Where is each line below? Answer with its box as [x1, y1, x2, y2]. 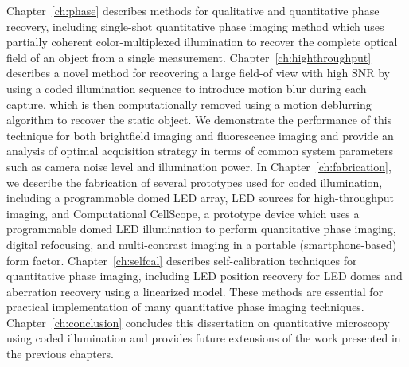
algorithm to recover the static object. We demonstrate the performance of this [6, 111, 392, 128]
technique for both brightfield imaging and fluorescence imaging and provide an [6, 127, 394, 143]
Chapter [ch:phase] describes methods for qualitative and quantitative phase [6, 2, 380, 18]
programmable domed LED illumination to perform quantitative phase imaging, [6, 221, 396, 237]
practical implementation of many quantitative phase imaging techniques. [6, 299, 364, 315]
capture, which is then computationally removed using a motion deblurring [6, 96, 372, 112]
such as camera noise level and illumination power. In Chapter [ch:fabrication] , [6, 158, 391, 174]
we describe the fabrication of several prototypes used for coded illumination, [6, 174, 383, 190]
